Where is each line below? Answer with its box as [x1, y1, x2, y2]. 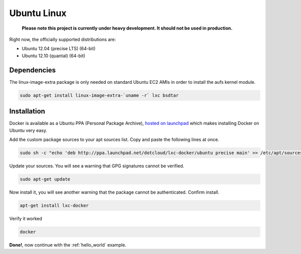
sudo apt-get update [20, 176, 70, 182]
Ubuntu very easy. [9, 127, 48, 133]
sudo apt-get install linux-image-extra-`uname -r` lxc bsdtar [20, 92, 179, 98]
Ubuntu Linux [9, 8, 67, 19]
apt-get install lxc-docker [20, 202, 89, 208]
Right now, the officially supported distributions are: [9, 36, 116, 42]
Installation [9, 107, 45, 115]
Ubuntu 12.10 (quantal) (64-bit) [22, 53, 85, 59]
